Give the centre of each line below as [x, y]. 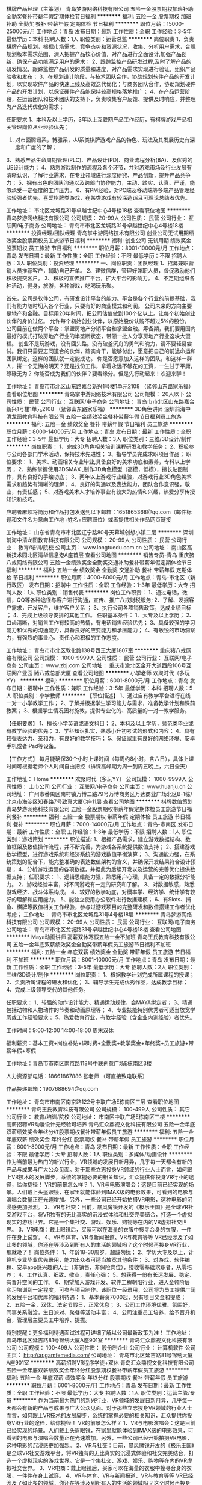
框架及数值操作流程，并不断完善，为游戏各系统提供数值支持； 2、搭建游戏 [103, 847]
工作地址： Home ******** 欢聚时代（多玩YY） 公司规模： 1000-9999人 [96, 779]
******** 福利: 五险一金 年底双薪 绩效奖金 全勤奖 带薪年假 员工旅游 [90, 952]
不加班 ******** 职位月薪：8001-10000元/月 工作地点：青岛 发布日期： [102, 959]
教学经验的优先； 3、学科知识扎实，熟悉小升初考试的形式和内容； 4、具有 [103, 731]
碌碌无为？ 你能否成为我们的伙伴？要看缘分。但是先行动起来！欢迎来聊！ [96, 374]
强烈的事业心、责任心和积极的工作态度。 [72, 638]
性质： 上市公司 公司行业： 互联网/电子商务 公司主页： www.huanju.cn [98, 786]
